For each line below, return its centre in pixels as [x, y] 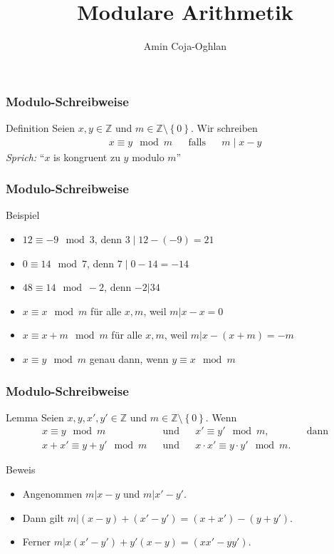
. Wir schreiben [224, 128]
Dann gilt [43, 517]
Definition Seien [41, 128]
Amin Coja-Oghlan [185, 46]
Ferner [36, 542]
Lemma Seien [35, 417]
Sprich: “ [25, 157]
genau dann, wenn [129, 359]
